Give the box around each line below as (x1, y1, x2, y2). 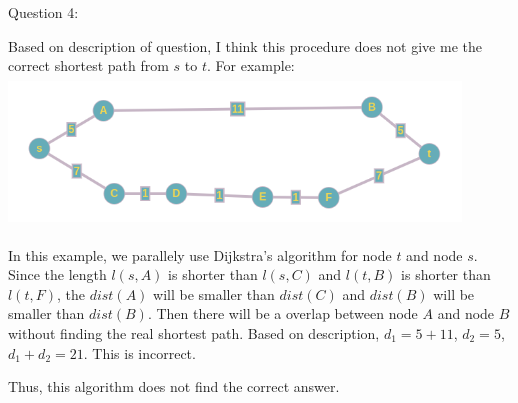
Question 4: (8, 2, 79, 22)
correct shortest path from (8, 55, 169, 76)
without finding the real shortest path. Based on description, (8, 322, 380, 343)
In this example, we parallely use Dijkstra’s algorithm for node (8, 244, 392, 265)
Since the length (8, 264, 107, 285)
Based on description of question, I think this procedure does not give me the (8, 35, 482, 56)
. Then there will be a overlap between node (147, 303, 418, 324)
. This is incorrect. (83, 342, 196, 363)
